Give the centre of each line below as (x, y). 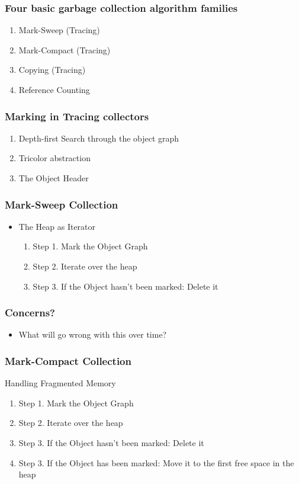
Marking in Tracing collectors (77, 116)
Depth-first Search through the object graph (99, 138)
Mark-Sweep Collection (62, 204)
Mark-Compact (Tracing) (65, 49)
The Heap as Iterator (57, 226)
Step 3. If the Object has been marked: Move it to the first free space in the (156, 462)
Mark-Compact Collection (68, 360)
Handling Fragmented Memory (60, 383)
